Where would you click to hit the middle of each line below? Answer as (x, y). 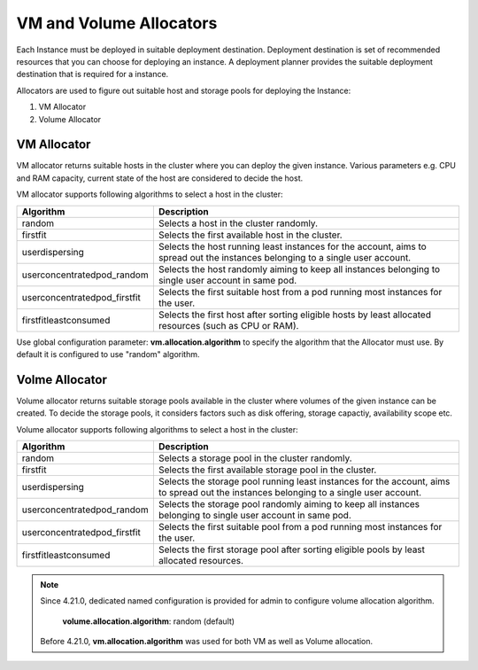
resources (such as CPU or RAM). (228, 325)
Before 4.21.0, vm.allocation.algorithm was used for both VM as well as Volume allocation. (207, 642)
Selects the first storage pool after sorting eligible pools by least (291, 549)
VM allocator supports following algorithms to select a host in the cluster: (150, 194)
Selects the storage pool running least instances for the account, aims (304, 481)
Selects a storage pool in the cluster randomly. (255, 458)
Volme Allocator (62, 380)
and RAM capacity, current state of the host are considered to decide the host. (160, 178)
